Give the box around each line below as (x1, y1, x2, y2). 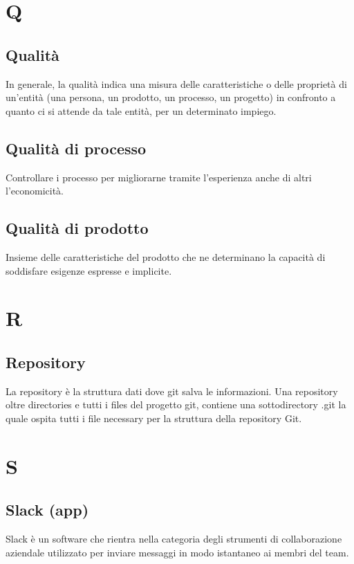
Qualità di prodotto (6, 217, 149, 239)
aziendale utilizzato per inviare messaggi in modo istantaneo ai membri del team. (6, 545, 349, 559)
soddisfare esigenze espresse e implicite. (6, 263, 172, 278)
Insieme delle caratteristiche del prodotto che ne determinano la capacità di (6, 249, 326, 264)
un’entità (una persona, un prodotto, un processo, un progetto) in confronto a (6, 90, 336, 104)
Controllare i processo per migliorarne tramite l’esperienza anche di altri (6, 170, 312, 184)
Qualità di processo (6, 137, 147, 158)
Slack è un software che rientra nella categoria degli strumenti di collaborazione (6, 531, 342, 546)
